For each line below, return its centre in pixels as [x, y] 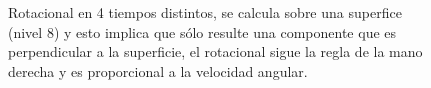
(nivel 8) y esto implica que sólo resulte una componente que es [202, 31]
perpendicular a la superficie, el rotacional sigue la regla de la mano [215, 51]
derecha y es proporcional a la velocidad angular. [158, 70]
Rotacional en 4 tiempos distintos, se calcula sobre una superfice [205, 12]
